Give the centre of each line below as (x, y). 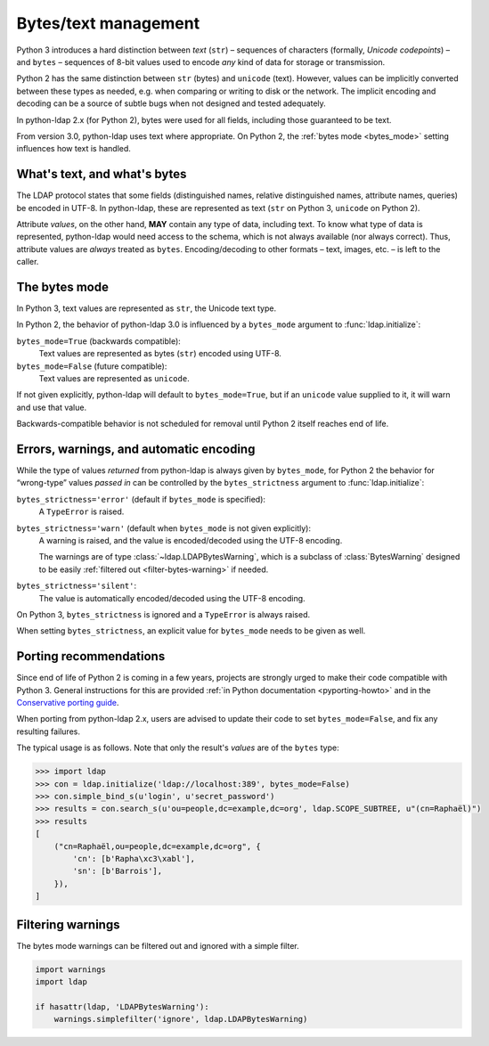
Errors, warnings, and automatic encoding (136, 449)
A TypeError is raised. (81, 511)
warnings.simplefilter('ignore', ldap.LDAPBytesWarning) (181, 1019)
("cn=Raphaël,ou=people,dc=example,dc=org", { (158, 846)
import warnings (71, 969)
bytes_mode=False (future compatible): (92, 366)
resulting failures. (48, 731)
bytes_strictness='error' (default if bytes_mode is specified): (141, 499)
